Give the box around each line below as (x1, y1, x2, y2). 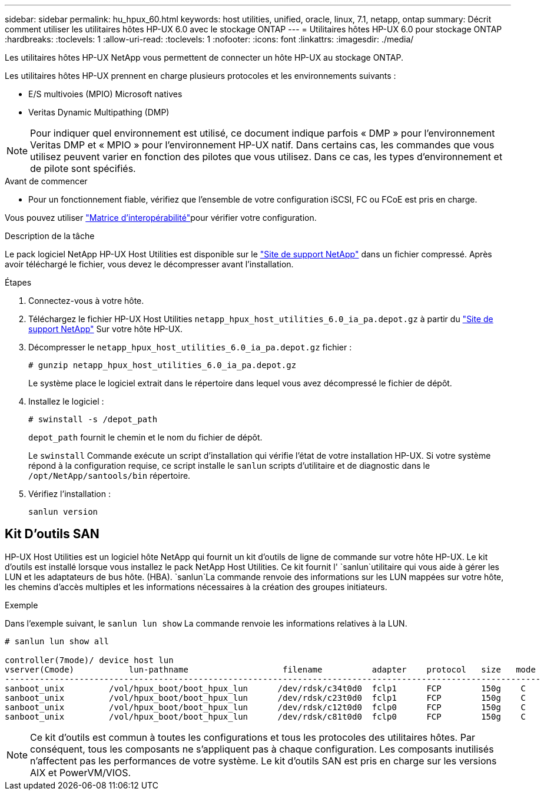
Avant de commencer (5, 176, 88, 186)
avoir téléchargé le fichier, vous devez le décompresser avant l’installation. (5, 259, 294, 269)
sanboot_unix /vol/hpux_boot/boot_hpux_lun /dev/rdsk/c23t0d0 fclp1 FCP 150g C (5, 693, 526, 703)
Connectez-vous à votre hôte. (28, 296, 144, 306)
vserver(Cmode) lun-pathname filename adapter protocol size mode (5, 664, 536, 674)
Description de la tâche (5, 231, 95, 241)
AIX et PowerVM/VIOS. (30, 766, 131, 779)
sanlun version (28, 507, 98, 516)
